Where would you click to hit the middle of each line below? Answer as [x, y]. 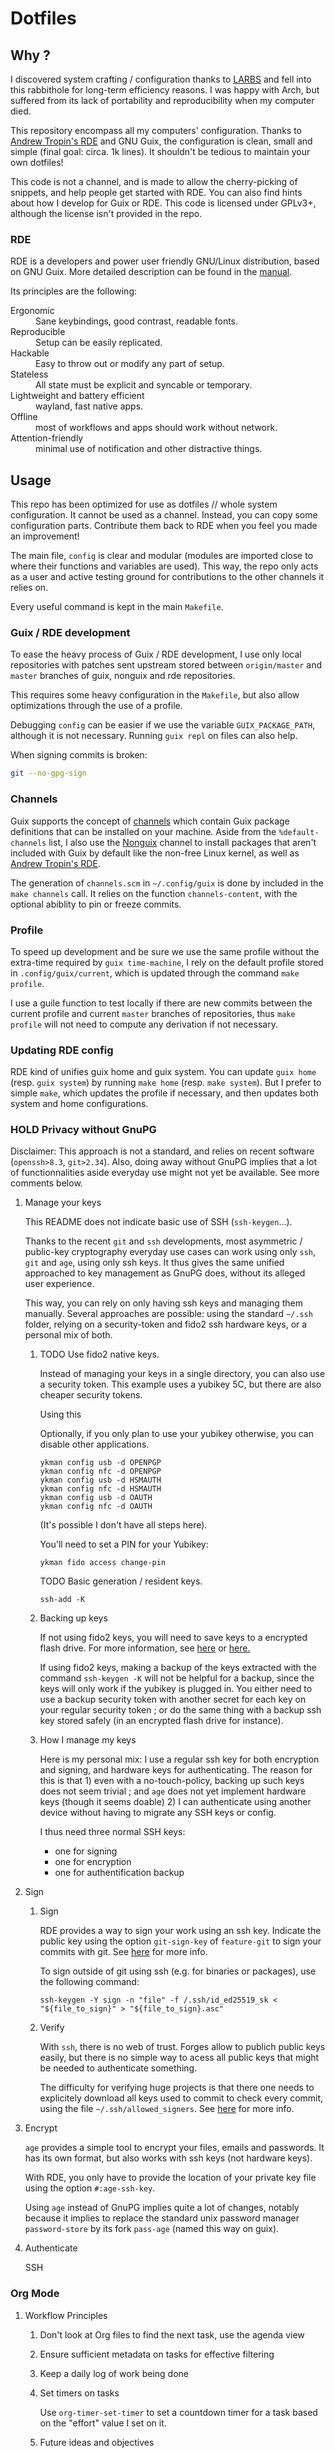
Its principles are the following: [74, 291]
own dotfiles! [37, 162]
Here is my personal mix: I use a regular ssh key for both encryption [179, 1759]
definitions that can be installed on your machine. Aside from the [143, 831]
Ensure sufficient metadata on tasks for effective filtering [157, 2354]
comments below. [46, 1183]
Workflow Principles [66, 2315]
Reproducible [38, 332]
